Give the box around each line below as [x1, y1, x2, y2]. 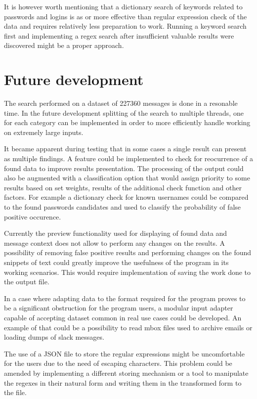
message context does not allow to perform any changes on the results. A [4, 237, 225, 248]
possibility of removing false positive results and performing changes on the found [4, 247, 252, 258]
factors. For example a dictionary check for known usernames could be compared [4, 192, 249, 202]
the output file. [4, 276, 49, 287]
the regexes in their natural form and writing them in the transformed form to [4, 377, 242, 388]
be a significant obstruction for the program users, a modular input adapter [4, 303, 233, 313]
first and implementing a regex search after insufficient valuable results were [4, 30, 234, 41]
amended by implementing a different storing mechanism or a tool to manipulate [4, 367, 249, 378]
